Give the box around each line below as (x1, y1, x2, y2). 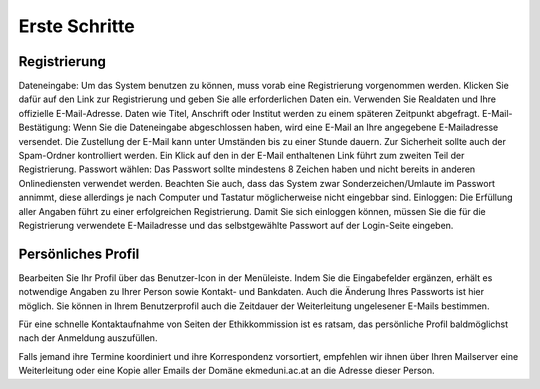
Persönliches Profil (18, 245, 140, 262)
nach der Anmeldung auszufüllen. (18, 332, 158, 344)
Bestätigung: (18, 121, 71, 134)
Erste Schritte (18, 15, 135, 37)
